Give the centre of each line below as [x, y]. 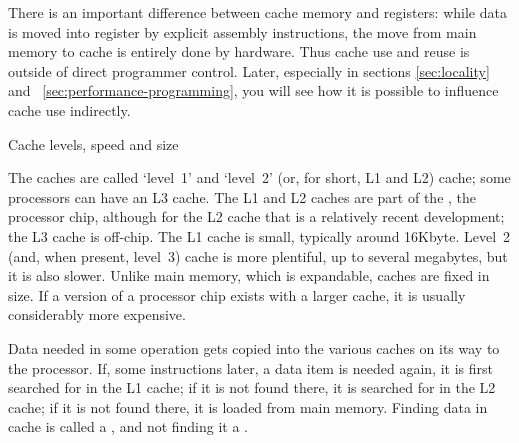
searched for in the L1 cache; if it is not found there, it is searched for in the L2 [252, 387]
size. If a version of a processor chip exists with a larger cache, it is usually [237, 294]
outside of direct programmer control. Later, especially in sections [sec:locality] [249, 70]
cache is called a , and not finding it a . [128, 426]
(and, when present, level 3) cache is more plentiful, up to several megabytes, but [258, 255]
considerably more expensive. [97, 314]
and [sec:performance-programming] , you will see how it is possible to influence [253, 90]
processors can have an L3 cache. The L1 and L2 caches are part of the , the [242, 196]
